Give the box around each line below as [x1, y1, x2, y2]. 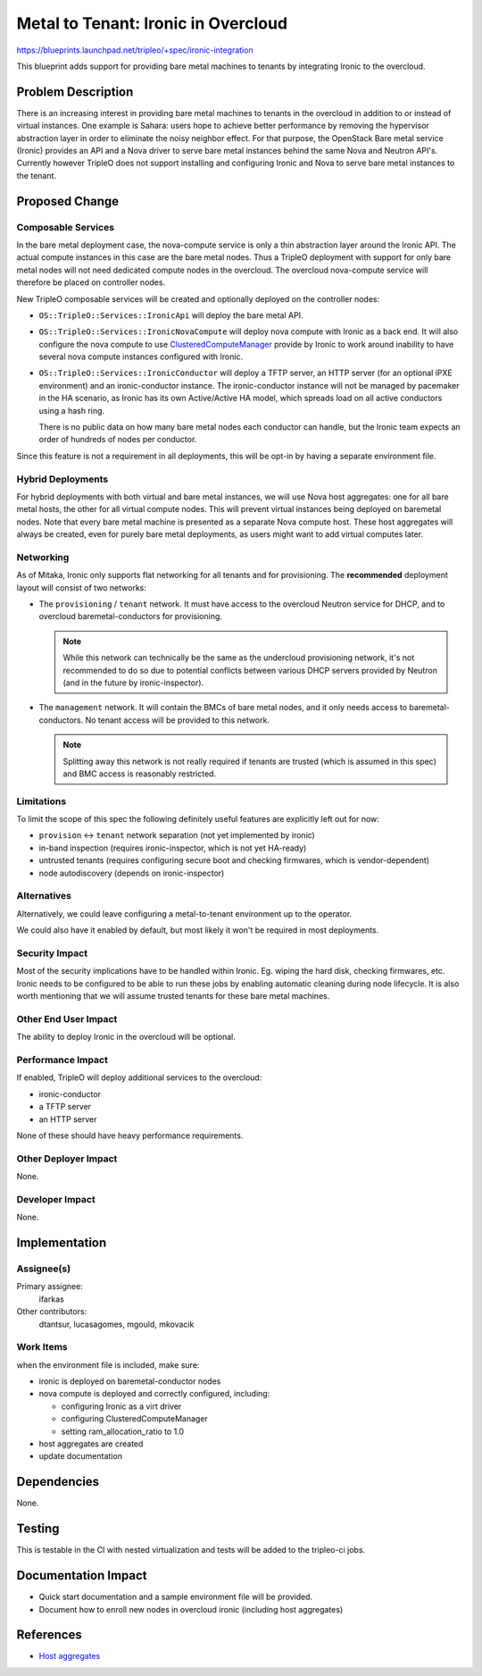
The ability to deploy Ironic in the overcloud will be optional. [16, 1032, 237, 1043]
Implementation [16, 1236, 107, 1251]
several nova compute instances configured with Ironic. [38, 351, 244, 362]
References [16, 1627, 82, 1643]
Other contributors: [16, 1306, 87, 1317]
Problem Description [16, 84, 134, 99]
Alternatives [16, 890, 71, 902]
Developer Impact [16, 1193, 96, 1205]
